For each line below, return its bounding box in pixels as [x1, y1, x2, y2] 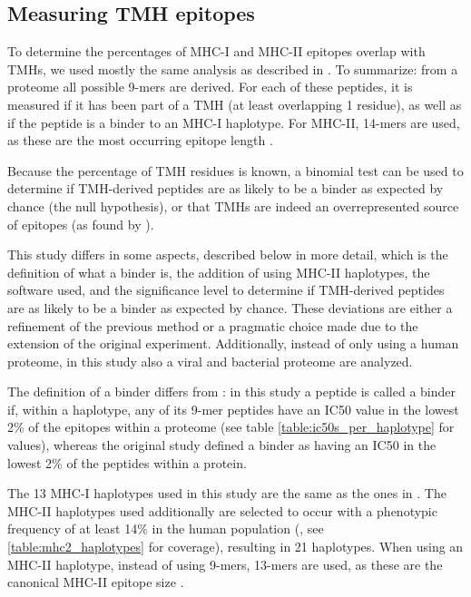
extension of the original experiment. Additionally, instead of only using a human [7, 334, 459, 353]
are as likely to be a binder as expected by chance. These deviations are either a [7, 298, 453, 317]
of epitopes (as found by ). [7, 214, 154, 233]
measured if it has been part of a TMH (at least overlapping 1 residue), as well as [7, 94, 462, 113]
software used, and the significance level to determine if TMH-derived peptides [7, 280, 445, 299]
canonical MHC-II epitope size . [7, 573, 184, 592]
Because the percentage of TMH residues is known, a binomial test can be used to [7, 161, 464, 180]
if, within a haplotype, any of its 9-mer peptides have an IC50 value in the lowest [7, 399, 459, 418]
